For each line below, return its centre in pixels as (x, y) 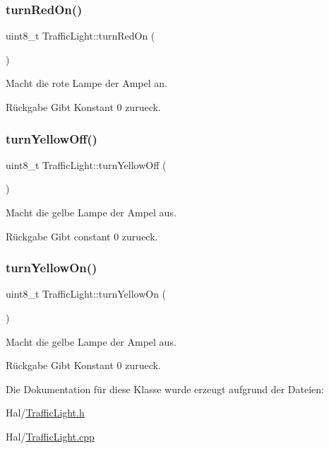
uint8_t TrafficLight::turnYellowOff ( (86, 164)
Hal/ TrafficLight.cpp (50, 436)
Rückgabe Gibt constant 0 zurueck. (82, 236)
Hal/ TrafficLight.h (45, 413)
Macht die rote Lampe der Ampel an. (86, 83)
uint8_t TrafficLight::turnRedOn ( (80, 36)
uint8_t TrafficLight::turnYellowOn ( (86, 294)
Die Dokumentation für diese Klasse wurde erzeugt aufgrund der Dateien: (165, 389)
